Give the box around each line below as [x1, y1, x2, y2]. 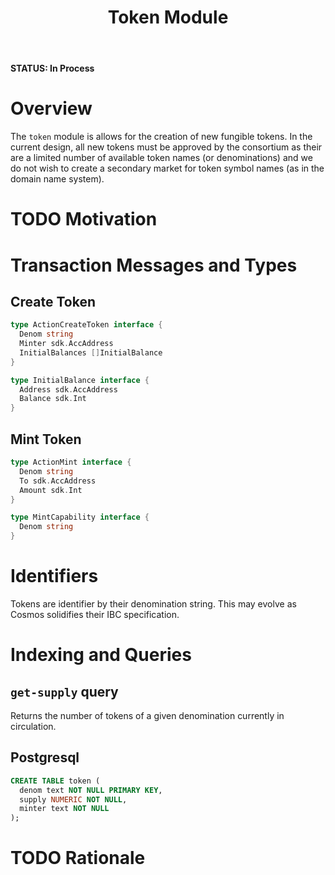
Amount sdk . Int [19, 485, 83, 495]
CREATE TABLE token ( [10, 776, 101, 786]
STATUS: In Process [10, 62, 95, 75]
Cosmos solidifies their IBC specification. [10, 608, 180, 620]
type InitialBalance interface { [10, 375, 150, 385]
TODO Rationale [10, 847, 146, 870]
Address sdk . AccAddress [19, 384, 118, 395]
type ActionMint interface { [10, 457, 132, 467]
